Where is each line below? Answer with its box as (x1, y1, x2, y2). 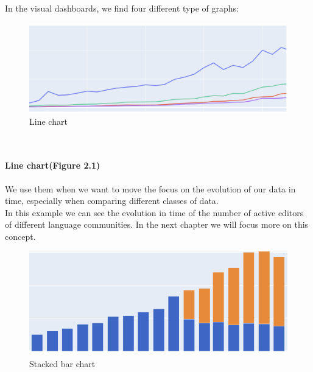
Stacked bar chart (29, 357, 96, 370)
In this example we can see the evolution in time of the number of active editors (5, 206, 304, 219)
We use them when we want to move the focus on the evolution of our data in (5, 182, 296, 195)
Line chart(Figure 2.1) (5, 159, 100, 172)
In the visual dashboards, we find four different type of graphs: (5, 2, 239, 14)
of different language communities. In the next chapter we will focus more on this (5, 218, 309, 231)
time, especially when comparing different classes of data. (5, 194, 219, 207)
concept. (5, 230, 36, 242)
